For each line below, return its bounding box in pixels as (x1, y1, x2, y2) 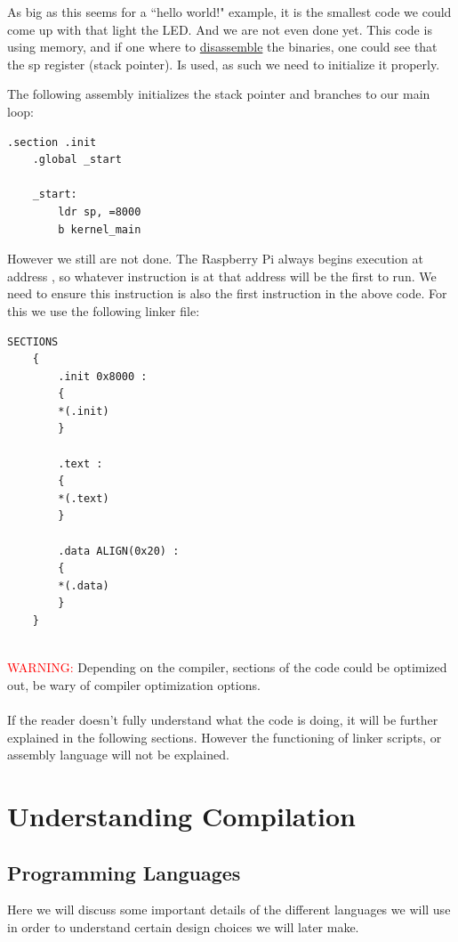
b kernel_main (58, 223, 141, 236)
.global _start (32, 153, 122, 166)
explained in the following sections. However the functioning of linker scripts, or (7, 727, 442, 746)
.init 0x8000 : (58, 369, 148, 383)
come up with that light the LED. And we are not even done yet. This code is (7, 20, 432, 38)
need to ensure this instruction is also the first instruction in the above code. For (7, 284, 447, 303)
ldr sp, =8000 (58, 205, 141, 218)
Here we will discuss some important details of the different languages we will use (7, 900, 451, 919)
